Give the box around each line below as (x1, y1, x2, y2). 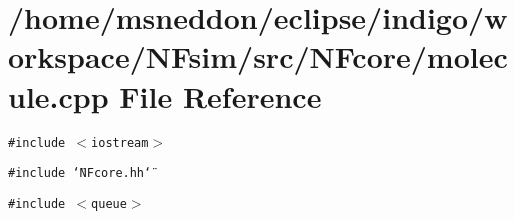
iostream (91, 135, 149, 150)
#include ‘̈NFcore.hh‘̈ (8, 166, 152, 181)
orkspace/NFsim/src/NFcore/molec (8, 36, 508, 77)
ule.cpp (8, 75, 109, 116)
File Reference (119, 75, 322, 116)
